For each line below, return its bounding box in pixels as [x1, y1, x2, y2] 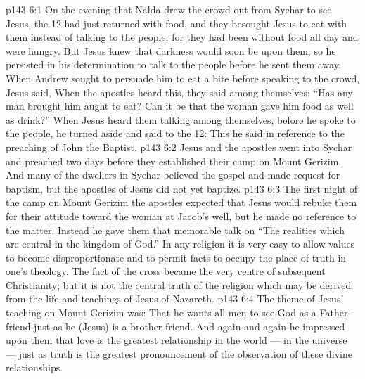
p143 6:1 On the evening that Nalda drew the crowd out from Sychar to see [6, 2, 332, 16]
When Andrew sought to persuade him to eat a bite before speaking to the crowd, [6, 70, 360, 85]
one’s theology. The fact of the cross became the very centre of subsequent [6, 264, 326, 278]
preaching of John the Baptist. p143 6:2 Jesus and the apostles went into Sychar [6, 139, 352, 154]
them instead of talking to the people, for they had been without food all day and [6, 30, 359, 44]
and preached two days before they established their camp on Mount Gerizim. [6, 153, 342, 168]
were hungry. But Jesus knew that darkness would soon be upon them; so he [6, 43, 336, 58]
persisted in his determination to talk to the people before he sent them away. [6, 57, 341, 72]
